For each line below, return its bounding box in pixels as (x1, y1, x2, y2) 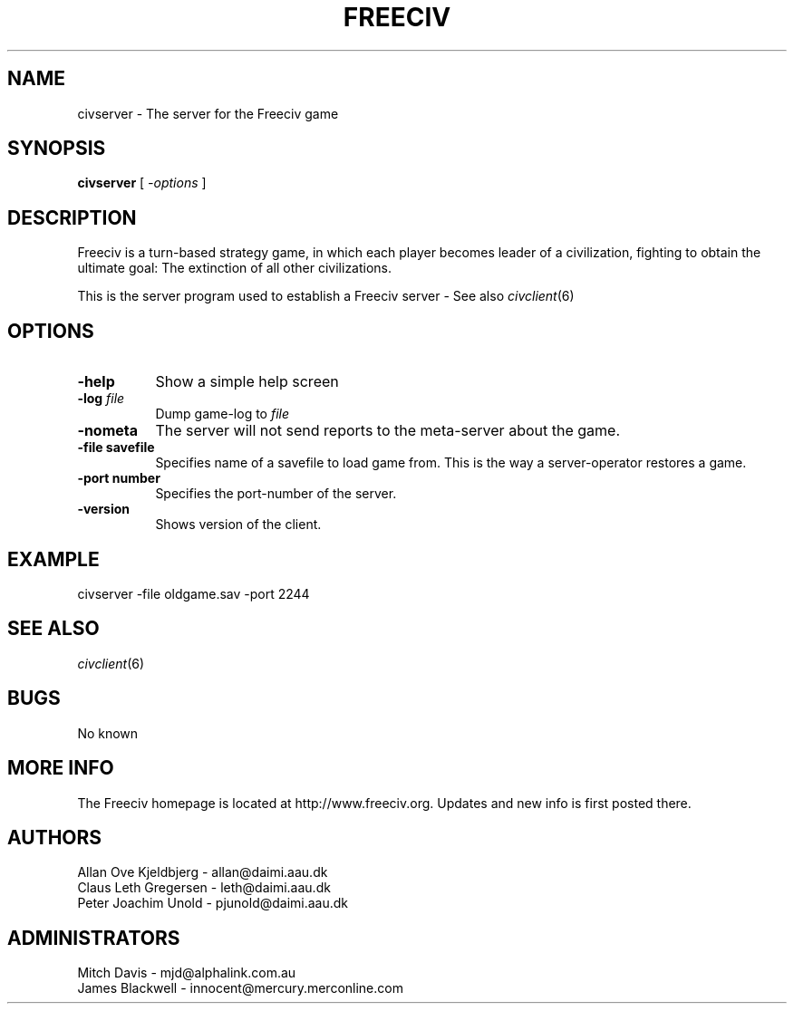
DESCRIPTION (7, 206, 137, 229)
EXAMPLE (7, 547, 100, 571)
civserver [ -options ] (77, 175, 207, 191)
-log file (77, 390, 125, 407)
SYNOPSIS (7, 137, 106, 160)
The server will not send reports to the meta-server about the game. (155, 421, 620, 440)
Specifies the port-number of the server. (155, 486, 397, 502)
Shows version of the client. (155, 516, 322, 533)
